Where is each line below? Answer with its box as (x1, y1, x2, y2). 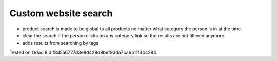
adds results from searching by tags (22, 40, 99, 46)
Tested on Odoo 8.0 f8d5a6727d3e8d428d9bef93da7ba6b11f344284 (9, 49, 156, 55)
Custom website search (9, 8, 113, 19)
